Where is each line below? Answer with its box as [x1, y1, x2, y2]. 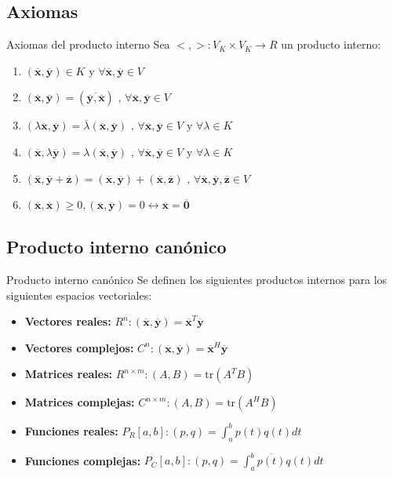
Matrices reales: [24, 366, 113, 382]
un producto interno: [281, 36, 381, 53]
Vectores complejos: [24, 339, 134, 355]
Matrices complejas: [24, 394, 135, 410]
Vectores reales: [24, 313, 111, 330]
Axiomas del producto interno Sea [6, 36, 170, 53]
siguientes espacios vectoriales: [6, 286, 152, 303]
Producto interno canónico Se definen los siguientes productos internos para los [6, 271, 388, 287]
